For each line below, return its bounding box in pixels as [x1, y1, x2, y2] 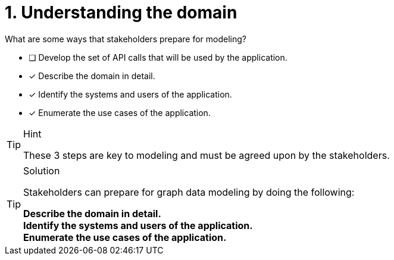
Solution [23, 164, 60, 177]
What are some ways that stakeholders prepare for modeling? [5, 33, 247, 44]
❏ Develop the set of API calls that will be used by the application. [29, 52, 287, 62]
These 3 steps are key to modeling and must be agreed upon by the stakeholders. [23, 149, 390, 161]
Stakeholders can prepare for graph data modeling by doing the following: [23, 186, 355, 198]
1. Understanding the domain [5, 2, 237, 23]
